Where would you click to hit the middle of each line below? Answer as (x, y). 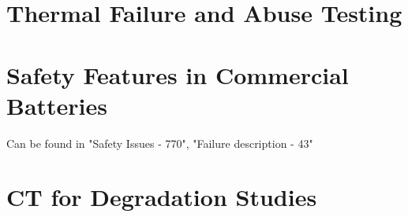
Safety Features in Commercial (178, 74)
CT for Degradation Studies (162, 197)
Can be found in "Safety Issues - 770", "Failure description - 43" (160, 143)
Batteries (57, 105)
